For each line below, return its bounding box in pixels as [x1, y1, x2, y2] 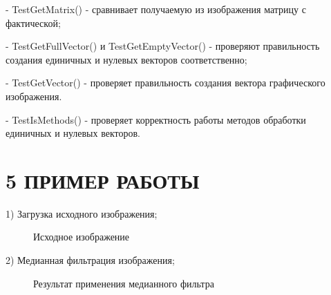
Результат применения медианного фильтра [33, 276, 214, 290]
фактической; [6, 15, 61, 30]
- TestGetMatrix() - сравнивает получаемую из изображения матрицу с [6, 2, 306, 16]
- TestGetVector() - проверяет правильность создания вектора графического [6, 75, 325, 90]
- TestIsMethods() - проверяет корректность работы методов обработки [6, 112, 306, 126]
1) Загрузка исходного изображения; [6, 206, 158, 220]
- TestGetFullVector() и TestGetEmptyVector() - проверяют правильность [6, 39, 320, 53]
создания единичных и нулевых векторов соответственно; [6, 52, 247, 66]
